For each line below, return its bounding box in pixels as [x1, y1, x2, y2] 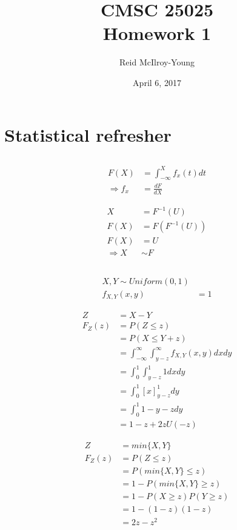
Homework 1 [102, 21, 212, 45]
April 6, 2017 [133, 76, 181, 88]
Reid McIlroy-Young [119, 56, 195, 68]
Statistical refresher [4, 122, 172, 147]
